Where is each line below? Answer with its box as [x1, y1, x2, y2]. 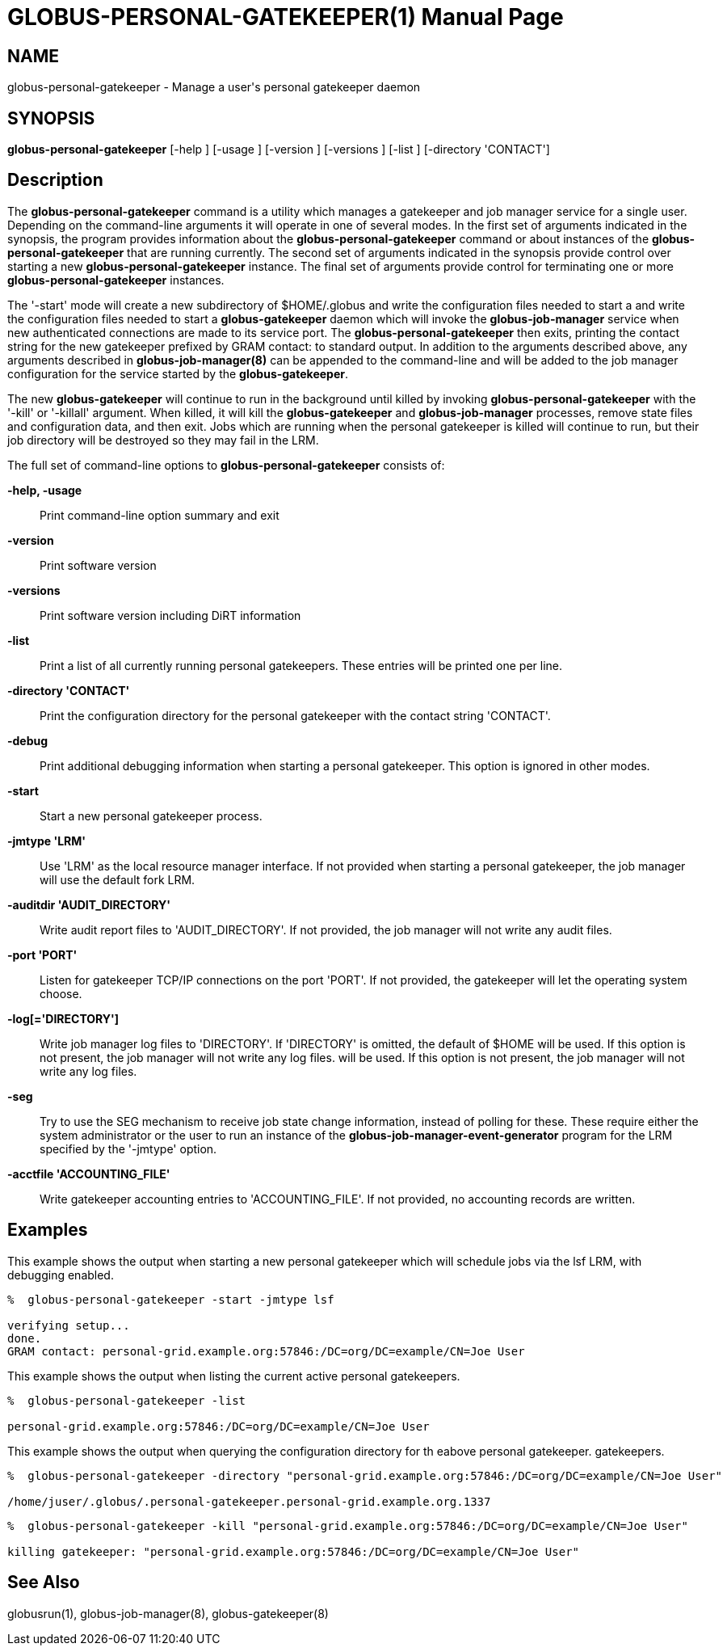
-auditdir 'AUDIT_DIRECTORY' [7, 897, 170, 912]
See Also [7, 1572, 80, 1593]
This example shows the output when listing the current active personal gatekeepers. [7, 1368, 460, 1383]
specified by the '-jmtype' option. [40, 1141, 217, 1156]
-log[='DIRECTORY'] [7, 1011, 120, 1026]
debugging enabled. [7, 1267, 114, 1282]
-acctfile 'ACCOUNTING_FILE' [7, 1166, 170, 1181]
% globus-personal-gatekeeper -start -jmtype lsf [7, 1292, 334, 1306]
